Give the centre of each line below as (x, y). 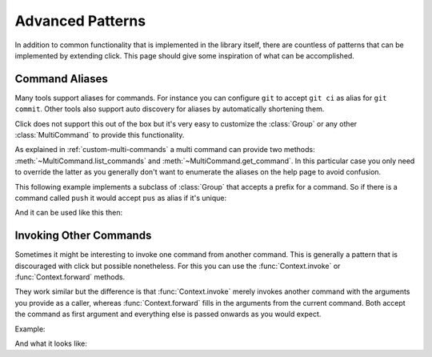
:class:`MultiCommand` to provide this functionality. (100, 135)
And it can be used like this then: (69, 213)
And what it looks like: (51, 343)
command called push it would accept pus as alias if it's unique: (121, 198)
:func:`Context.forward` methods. (70, 277)
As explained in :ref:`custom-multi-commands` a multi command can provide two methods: (165, 150)
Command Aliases (61, 79)
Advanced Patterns (80, 21)
